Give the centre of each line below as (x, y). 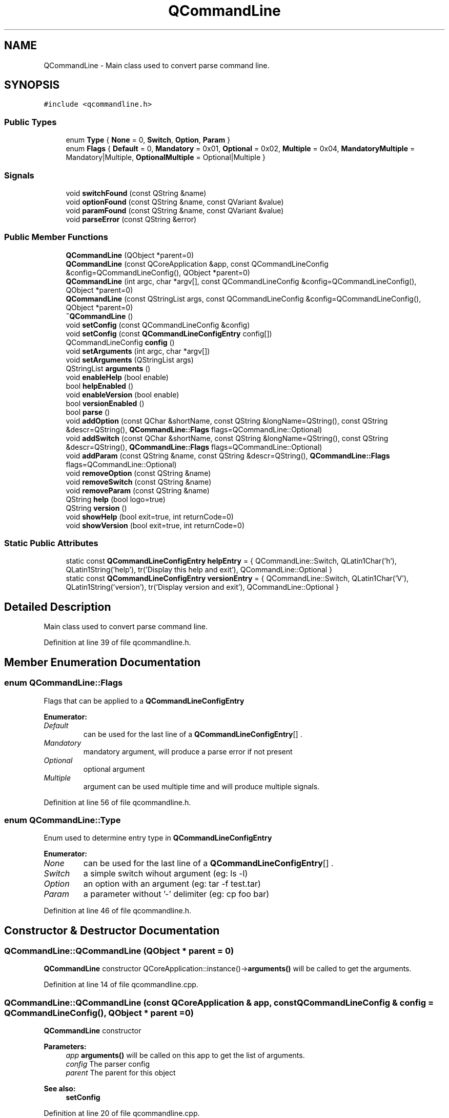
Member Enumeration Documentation (103, 662)
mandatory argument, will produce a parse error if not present (188, 751)
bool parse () (88, 412)
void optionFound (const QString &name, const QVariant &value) (175, 202)
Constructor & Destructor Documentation (112, 930)
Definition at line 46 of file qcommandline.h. (117, 911)
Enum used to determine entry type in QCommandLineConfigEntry (158, 838)
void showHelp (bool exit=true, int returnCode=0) (150, 516)
